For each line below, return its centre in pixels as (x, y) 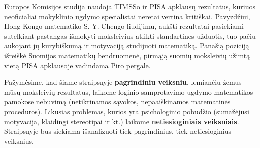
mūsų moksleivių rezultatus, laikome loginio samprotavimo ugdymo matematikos (129, 92)
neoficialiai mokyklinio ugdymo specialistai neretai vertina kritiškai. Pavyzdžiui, (127, 16)
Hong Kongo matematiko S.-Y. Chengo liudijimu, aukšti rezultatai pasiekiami (124, 26)
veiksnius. (19, 141)
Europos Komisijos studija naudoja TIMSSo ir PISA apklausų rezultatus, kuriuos (130, 6)
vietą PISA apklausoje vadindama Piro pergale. (77, 65)
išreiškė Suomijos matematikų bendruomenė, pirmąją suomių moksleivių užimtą (127, 55)
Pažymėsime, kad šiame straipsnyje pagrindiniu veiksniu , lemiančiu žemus (123, 82)
